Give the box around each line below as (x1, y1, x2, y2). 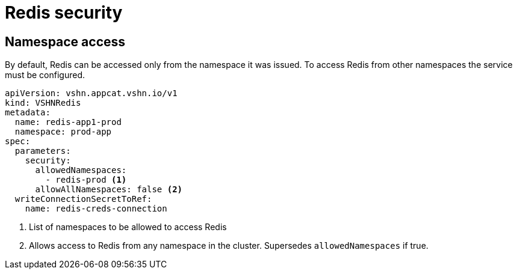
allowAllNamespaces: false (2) (35, 184, 183, 195)
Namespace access (5, 34, 126, 49)
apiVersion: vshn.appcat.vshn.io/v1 (5, 88, 178, 99)
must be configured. (5, 70, 85, 81)
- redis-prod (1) (45, 175, 127, 185)
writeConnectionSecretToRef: (14, 194, 152, 204)
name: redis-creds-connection (25, 204, 167, 214)
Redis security (5, 2, 123, 23)
